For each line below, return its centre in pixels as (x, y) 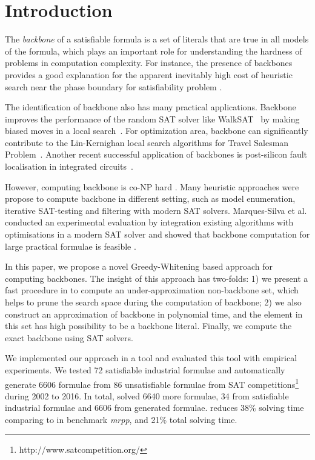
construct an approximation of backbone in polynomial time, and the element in (154, 314)
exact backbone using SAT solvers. (69, 337)
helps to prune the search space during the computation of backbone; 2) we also (153, 302)
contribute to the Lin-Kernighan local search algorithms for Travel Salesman (147, 142)
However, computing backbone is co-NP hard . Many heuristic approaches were (152, 186)
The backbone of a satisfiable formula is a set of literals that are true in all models (157, 39)
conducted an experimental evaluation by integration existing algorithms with (149, 222)
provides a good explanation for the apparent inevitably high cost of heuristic (149, 74)
